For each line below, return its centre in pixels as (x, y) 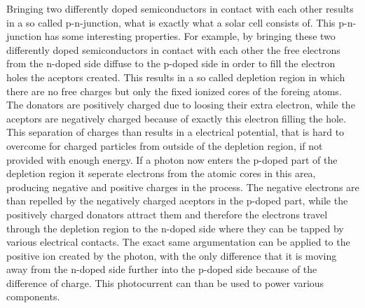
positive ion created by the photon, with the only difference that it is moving (172, 255)
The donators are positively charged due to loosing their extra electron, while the (181, 105)
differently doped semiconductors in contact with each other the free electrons (173, 49)
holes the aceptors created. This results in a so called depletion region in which (176, 77)
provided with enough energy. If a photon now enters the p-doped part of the (172, 159)
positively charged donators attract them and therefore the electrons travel (167, 214)
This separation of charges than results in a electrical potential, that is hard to (175, 132)
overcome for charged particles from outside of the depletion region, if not (165, 145)
